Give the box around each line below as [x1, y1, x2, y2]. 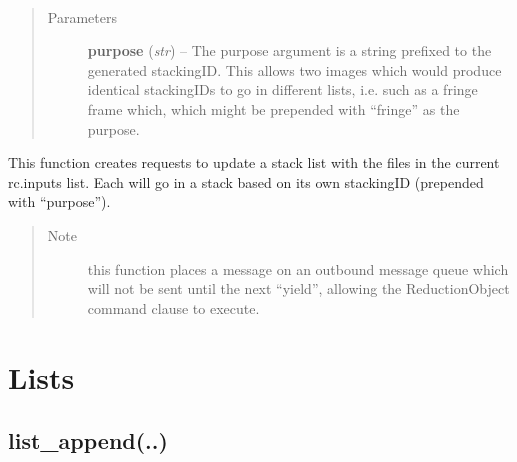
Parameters [47, 6, 117, 27]
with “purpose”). [8, 191, 111, 212]
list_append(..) [8, 425, 168, 456]
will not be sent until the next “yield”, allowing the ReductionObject [87, 278, 510, 299]
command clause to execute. [87, 297, 260, 318]
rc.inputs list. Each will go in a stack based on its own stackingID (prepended [8, 171, 484, 192]
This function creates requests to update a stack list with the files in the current [8, 152, 500, 173]
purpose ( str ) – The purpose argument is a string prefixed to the [87, 40, 492, 61]
